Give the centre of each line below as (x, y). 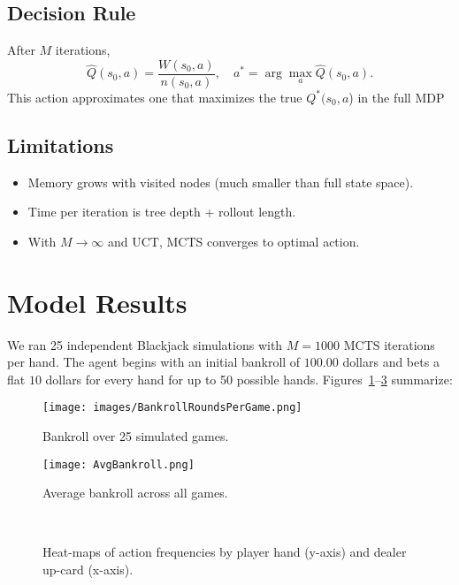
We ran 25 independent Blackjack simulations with (145, 344)
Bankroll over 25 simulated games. (136, 436)
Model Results (97, 302)
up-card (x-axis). (88, 570)
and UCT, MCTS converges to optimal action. (233, 241)
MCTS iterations (389, 344)
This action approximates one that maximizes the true (155, 97)
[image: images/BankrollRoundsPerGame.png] (172, 408)
